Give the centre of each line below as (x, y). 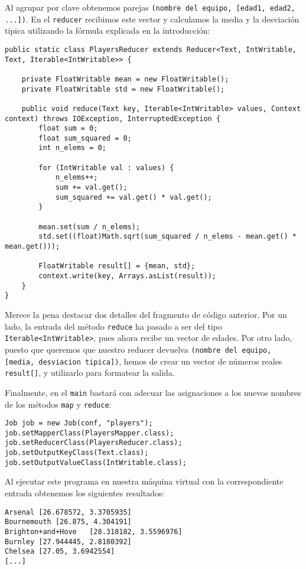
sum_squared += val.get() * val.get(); (134, 197)
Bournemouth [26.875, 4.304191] (68, 522)
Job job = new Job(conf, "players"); (79, 423)
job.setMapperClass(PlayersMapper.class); (89, 433)
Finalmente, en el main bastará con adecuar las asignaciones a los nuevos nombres (153, 392)
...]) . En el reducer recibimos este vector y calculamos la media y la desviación (152, 19)
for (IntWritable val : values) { (106, 168)
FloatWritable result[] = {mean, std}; (117, 266)
